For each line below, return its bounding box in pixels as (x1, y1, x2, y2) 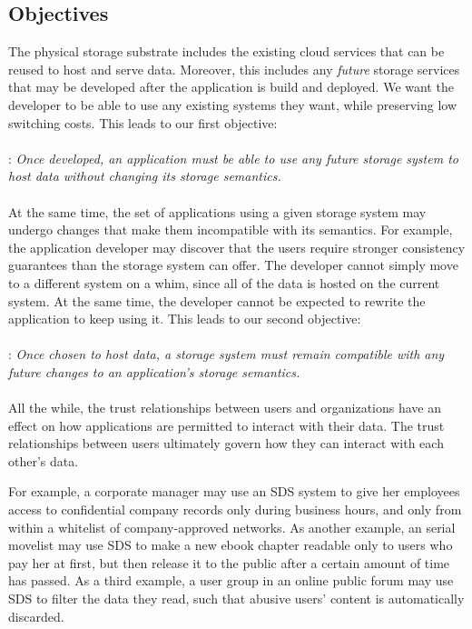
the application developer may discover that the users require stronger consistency (8, 237, 466, 256)
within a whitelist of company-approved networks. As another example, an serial (8, 517, 456, 536)
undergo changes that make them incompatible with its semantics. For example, (8, 220, 453, 239)
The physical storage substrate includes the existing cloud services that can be (8, 42, 445, 61)
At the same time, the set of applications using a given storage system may (8, 202, 427, 221)
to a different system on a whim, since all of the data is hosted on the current (8, 273, 440, 292)
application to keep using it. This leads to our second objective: (8, 309, 361, 328)
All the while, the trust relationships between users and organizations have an (8, 398, 442, 417)
